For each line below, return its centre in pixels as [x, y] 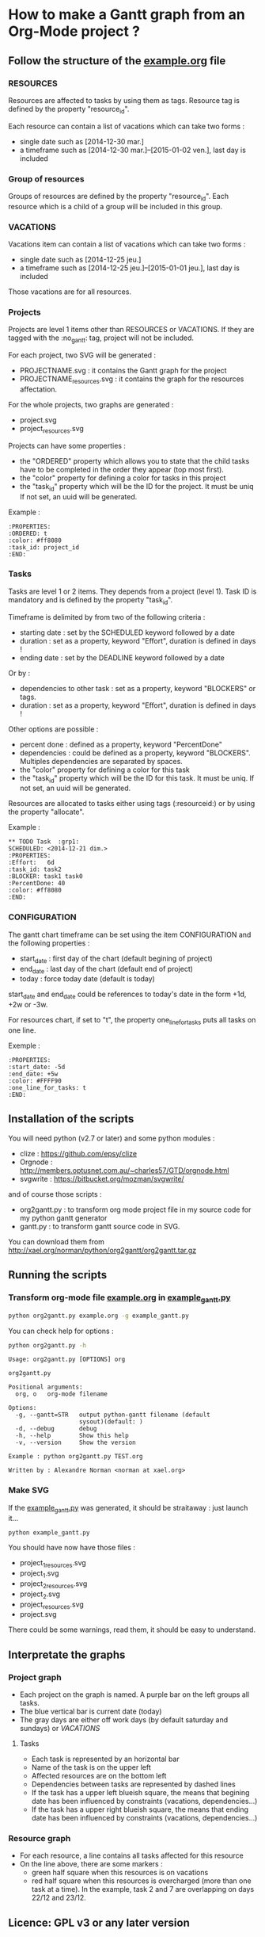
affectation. [38, 389]
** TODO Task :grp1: [44, 842]
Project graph [35, 1677]
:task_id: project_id [44, 547]
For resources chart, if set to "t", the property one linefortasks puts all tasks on [132, 1021]
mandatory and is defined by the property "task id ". [91, 600]
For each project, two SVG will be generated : [82, 355]
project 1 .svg [39, 1574]
